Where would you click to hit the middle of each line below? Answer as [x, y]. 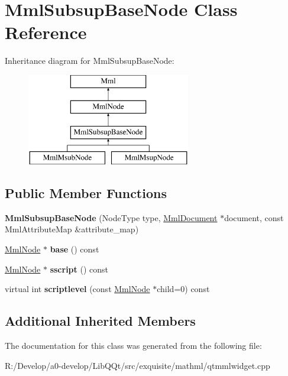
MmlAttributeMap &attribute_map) [72, 229]
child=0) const [183, 289]
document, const [254, 217]
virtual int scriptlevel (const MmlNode [77, 289]
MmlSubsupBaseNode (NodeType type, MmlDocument [111, 217]
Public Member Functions [86, 193]
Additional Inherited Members [100, 321]
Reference [46, 32]
